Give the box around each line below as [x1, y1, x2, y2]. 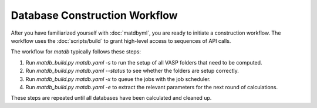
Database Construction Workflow [11, 9, 178, 22]
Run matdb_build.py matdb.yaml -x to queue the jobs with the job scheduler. [25, 75, 211, 82]
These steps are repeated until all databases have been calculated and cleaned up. [11, 95, 212, 102]
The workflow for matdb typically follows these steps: [11, 48, 141, 55]
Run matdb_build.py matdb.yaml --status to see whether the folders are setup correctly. [25, 67, 239, 75]
